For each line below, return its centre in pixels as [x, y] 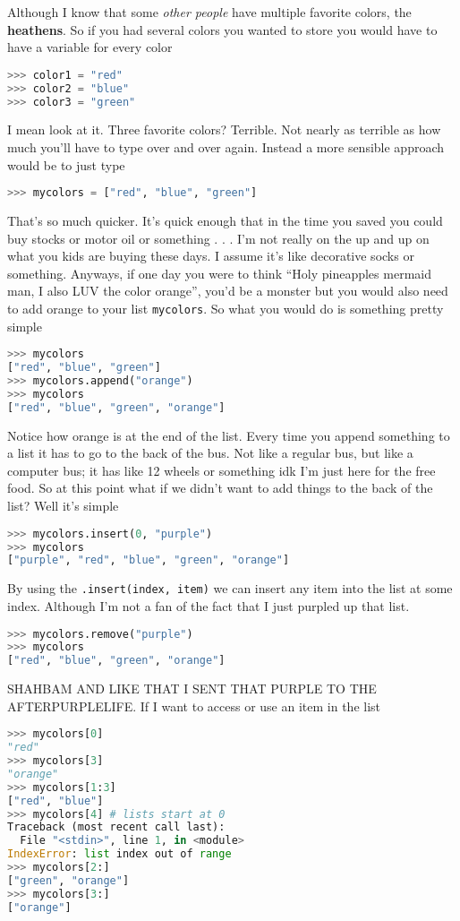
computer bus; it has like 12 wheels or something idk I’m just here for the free [221, 470]
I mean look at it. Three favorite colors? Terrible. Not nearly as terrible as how [224, 129]
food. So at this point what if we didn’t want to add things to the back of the [220, 488]
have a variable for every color [90, 47]
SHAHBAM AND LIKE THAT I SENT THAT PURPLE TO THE [192, 689]
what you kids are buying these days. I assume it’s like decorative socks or [211, 256]
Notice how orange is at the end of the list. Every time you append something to [229, 435]
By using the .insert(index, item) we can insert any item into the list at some [230, 588]
